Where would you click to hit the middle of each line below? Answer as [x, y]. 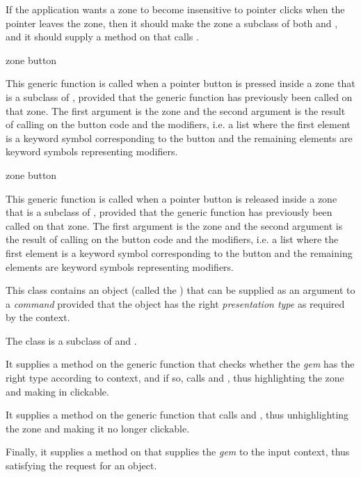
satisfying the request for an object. [81, 466]
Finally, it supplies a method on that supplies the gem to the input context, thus [178, 452]
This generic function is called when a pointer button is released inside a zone [171, 198]
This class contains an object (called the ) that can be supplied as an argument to [180, 290]
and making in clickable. [57, 391]
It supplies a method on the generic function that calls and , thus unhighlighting [177, 415]
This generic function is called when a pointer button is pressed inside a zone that [180, 83]
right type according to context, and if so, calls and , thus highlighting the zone [175, 378]
